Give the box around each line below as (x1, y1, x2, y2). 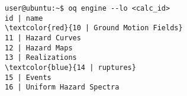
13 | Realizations (5, 53, 77, 62)
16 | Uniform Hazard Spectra (5, 83, 120, 92)
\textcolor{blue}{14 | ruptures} (5, 63, 136, 72)
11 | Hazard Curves (5, 33, 81, 42)
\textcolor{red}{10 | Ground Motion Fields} (5, 24, 183, 33)
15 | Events (5, 73, 51, 82)
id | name (5, 14, 43, 23)
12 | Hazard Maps (5, 43, 73, 52)
